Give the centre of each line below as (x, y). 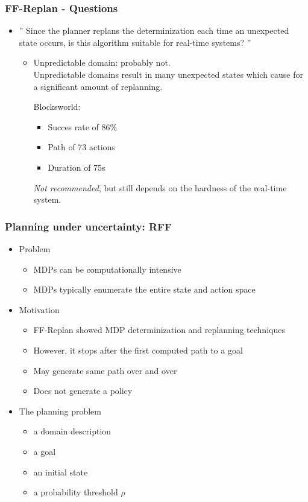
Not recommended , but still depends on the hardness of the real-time (160, 187)
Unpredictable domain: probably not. (102, 62)
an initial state (61, 472)
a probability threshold (76, 492)
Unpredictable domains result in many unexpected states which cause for (168, 74)
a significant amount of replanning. (98, 86)
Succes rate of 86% (83, 126)
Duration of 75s (77, 167)
